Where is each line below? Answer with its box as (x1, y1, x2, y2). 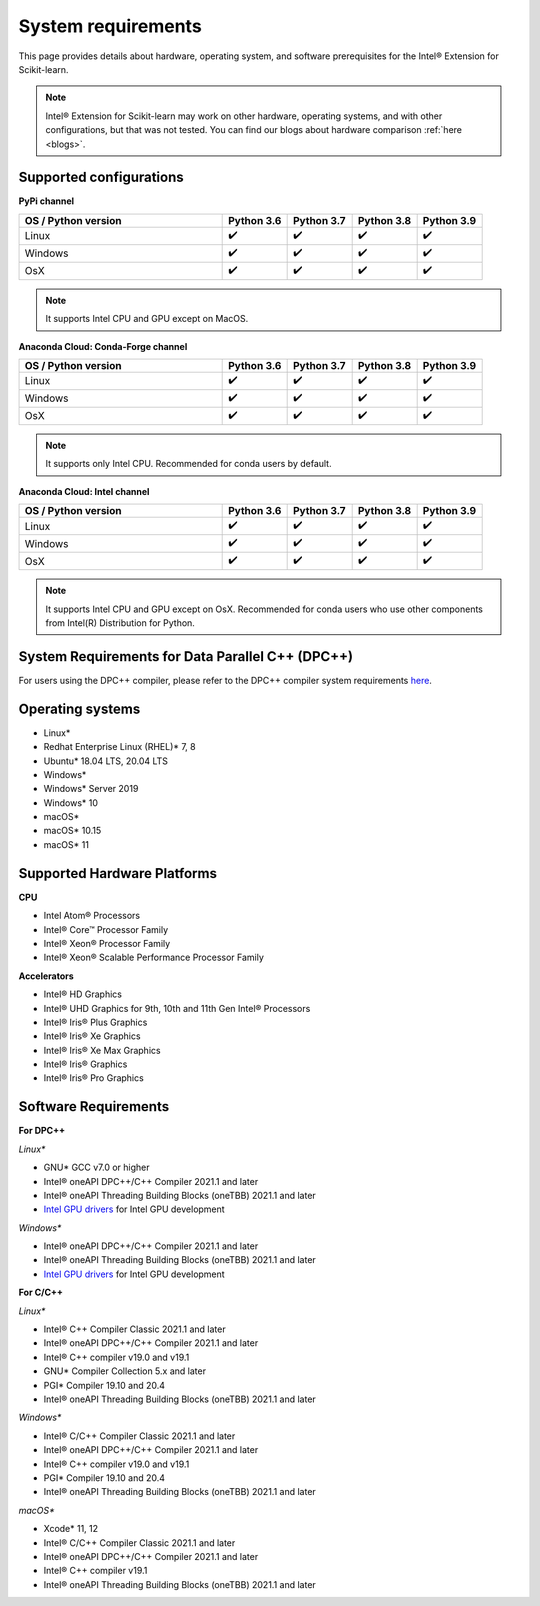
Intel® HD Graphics (43, 988, 122, 1000)
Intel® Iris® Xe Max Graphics (43, 1044, 161, 1056)
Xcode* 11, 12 (43, 1523, 99, 1535)
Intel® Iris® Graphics (43, 1058, 128, 1070)
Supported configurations (18, 169, 184, 186)
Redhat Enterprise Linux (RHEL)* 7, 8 (43, 741, 197, 753)
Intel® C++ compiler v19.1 (43, 1565, 148, 1577)
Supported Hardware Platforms (18, 865, 217, 882)
